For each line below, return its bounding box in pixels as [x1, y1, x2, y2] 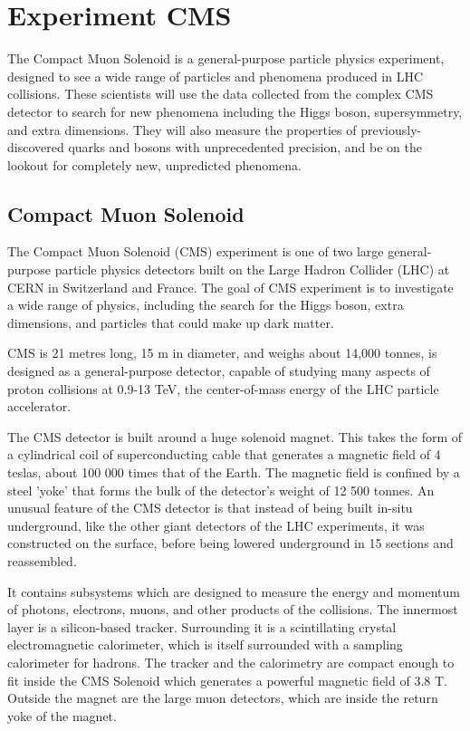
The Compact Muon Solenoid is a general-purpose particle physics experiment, [7, 49, 445, 68]
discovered [7, 138, 64, 157]
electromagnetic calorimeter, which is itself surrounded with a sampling [7, 635, 403, 654]
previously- [360, 120, 422, 139]
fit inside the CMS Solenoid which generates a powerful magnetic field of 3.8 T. [7, 670, 447, 689]
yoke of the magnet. [7, 706, 117, 725]
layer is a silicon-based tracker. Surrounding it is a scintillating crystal [7, 617, 397, 636]
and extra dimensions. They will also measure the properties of [7, 120, 357, 139]
